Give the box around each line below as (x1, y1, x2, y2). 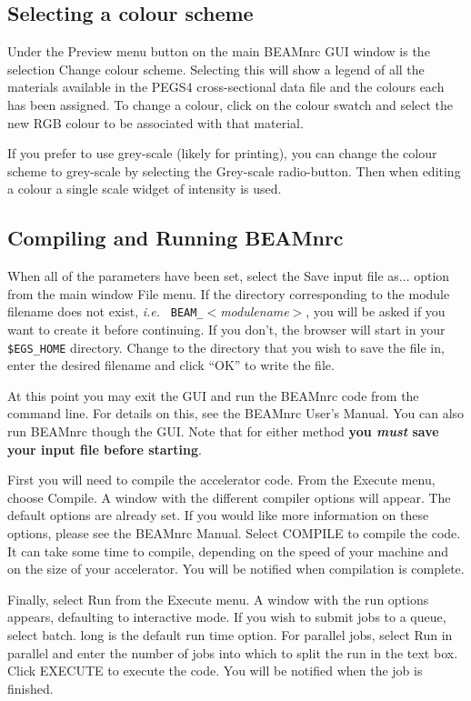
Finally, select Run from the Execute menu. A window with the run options (7, 589, 429, 608)
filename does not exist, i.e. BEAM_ (7, 302, 204, 321)
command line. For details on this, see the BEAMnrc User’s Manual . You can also (7, 404, 465, 423)
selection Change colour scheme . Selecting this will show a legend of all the (7, 59, 425, 78)
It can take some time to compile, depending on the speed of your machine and (7, 541, 449, 560)
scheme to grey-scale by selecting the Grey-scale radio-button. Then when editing (7, 161, 461, 180)
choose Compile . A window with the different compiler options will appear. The (7, 487, 451, 506)
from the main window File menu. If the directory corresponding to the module (7, 284, 450, 303)
